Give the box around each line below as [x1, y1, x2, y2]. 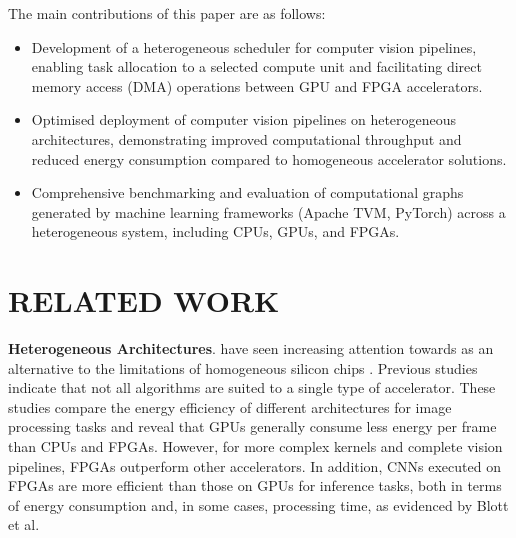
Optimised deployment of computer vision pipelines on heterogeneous [31, 109, 457, 130]
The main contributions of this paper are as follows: [8, 3, 326, 23]
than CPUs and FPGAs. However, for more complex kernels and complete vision [8, 436, 503, 457]
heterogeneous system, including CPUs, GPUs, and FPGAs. [31, 221, 400, 242]
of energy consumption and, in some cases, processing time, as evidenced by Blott [8, 494, 509, 515]
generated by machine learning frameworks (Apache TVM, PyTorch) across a [31, 201, 506, 222]
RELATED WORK [8, 280, 280, 321]
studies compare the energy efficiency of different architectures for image [8, 396, 452, 417]
